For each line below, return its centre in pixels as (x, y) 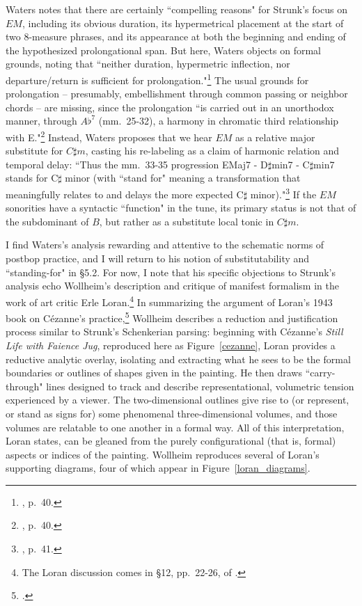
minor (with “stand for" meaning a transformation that (183, 178)
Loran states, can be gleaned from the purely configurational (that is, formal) (171, 441)
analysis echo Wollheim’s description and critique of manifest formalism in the (172, 286)
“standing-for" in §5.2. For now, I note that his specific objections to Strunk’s (171, 272)
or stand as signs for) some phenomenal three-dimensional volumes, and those (172, 413)
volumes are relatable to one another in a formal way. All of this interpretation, (175, 427)
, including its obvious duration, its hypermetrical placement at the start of (183, 23)
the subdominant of (47, 221)
